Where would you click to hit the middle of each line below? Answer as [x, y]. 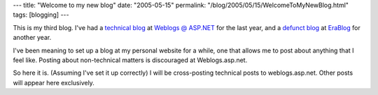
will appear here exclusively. [54, 82]
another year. [32, 38]
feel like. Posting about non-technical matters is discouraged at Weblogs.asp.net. [130, 60]
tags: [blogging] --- [41, 15]
